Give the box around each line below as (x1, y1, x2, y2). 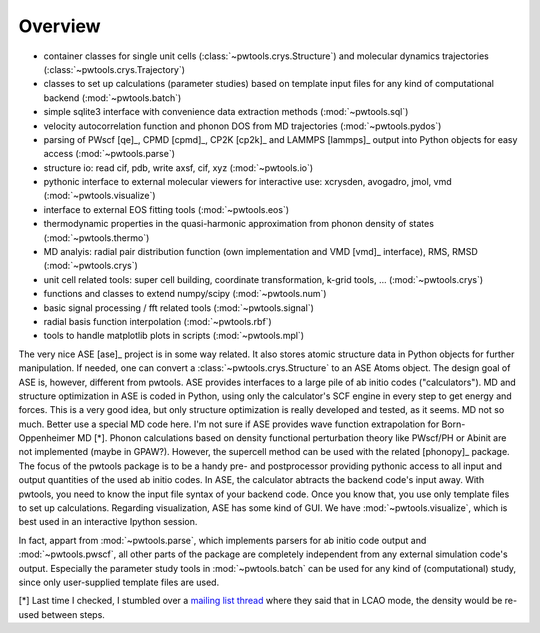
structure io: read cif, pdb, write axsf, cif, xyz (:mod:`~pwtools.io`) (43, 161, 314, 174)
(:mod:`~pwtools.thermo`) (43, 231, 150, 244)
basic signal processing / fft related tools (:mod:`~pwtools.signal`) (43, 301, 315, 314)
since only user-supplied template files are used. (18, 576, 220, 588)
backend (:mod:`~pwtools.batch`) (43, 91, 182, 104)
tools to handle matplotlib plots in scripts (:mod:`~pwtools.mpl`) (43, 330, 305, 342)
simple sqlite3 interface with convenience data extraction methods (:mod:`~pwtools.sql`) (43, 106, 409, 118)
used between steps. (18, 608, 105, 620)
